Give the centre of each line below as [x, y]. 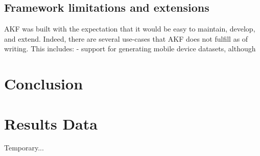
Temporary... [24, 148]
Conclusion [44, 84]
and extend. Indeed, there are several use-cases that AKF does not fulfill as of [126, 38]
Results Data [51, 123]
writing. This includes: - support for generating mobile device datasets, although [130, 49]
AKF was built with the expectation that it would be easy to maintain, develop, [130, 29]
